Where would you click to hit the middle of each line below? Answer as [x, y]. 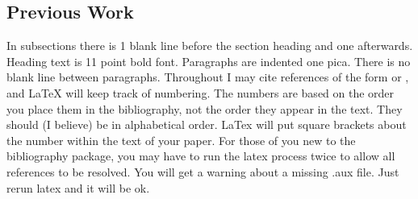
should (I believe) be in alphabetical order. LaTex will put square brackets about [207, 124]
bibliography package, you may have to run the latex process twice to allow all [201, 156]
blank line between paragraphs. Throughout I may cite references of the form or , [208, 77]
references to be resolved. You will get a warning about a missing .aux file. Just [203, 171]
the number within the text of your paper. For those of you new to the [181, 140]
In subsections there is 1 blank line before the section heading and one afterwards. [210, 46]
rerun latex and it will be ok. [78, 187]
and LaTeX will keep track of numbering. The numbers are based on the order [201, 92]
